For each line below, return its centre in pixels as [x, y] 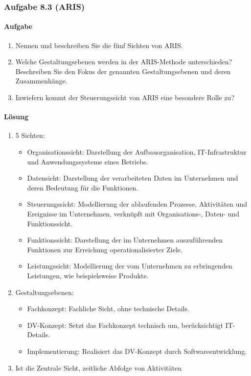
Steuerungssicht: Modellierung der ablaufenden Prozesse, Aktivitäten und [137, 204]
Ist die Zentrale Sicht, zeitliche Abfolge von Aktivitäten [99, 367]
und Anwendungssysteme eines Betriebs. [88, 161]
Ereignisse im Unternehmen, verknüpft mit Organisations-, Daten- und [133, 213]
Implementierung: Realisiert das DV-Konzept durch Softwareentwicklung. [137, 351]
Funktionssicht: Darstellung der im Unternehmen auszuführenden [125, 240]
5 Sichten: [30, 135]
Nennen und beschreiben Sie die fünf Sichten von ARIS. [99, 45]
